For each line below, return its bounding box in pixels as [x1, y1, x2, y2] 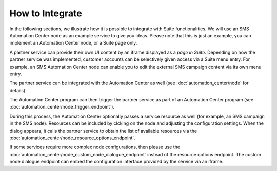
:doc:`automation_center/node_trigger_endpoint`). [9, 104, 115, 110]
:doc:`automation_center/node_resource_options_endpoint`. [9, 135, 135, 141]
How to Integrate [9, 8, 82, 19]
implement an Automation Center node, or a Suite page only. [9, 40, 137, 46]
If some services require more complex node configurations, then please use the [9, 144, 181, 151]
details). [9, 87, 27, 93]
